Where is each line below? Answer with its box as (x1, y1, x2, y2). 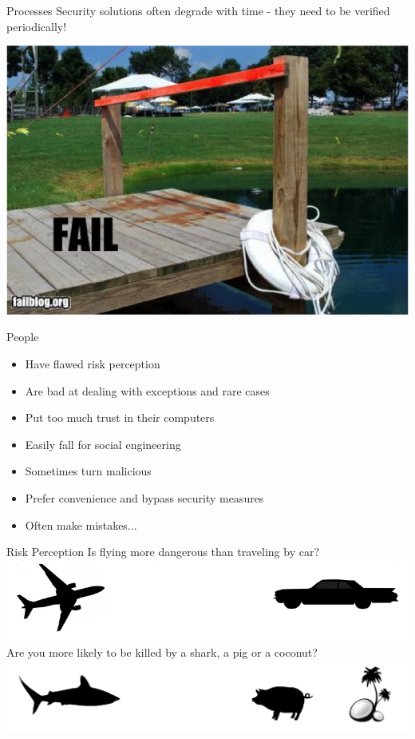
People (6, 328, 39, 345)
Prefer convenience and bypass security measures (25, 490, 264, 506)
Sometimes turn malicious (25, 463, 152, 479)
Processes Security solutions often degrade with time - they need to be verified (6, 2, 390, 18)
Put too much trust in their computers (25, 409, 215, 426)
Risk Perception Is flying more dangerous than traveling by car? (6, 543, 320, 560)
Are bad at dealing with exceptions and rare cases (25, 382, 270, 399)
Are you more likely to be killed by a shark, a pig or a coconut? (6, 644, 318, 661)
